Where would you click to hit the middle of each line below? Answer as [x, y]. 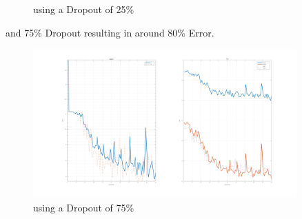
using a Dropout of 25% [84, 9]
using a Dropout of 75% [84, 207]
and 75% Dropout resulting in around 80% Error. [110, 32]
